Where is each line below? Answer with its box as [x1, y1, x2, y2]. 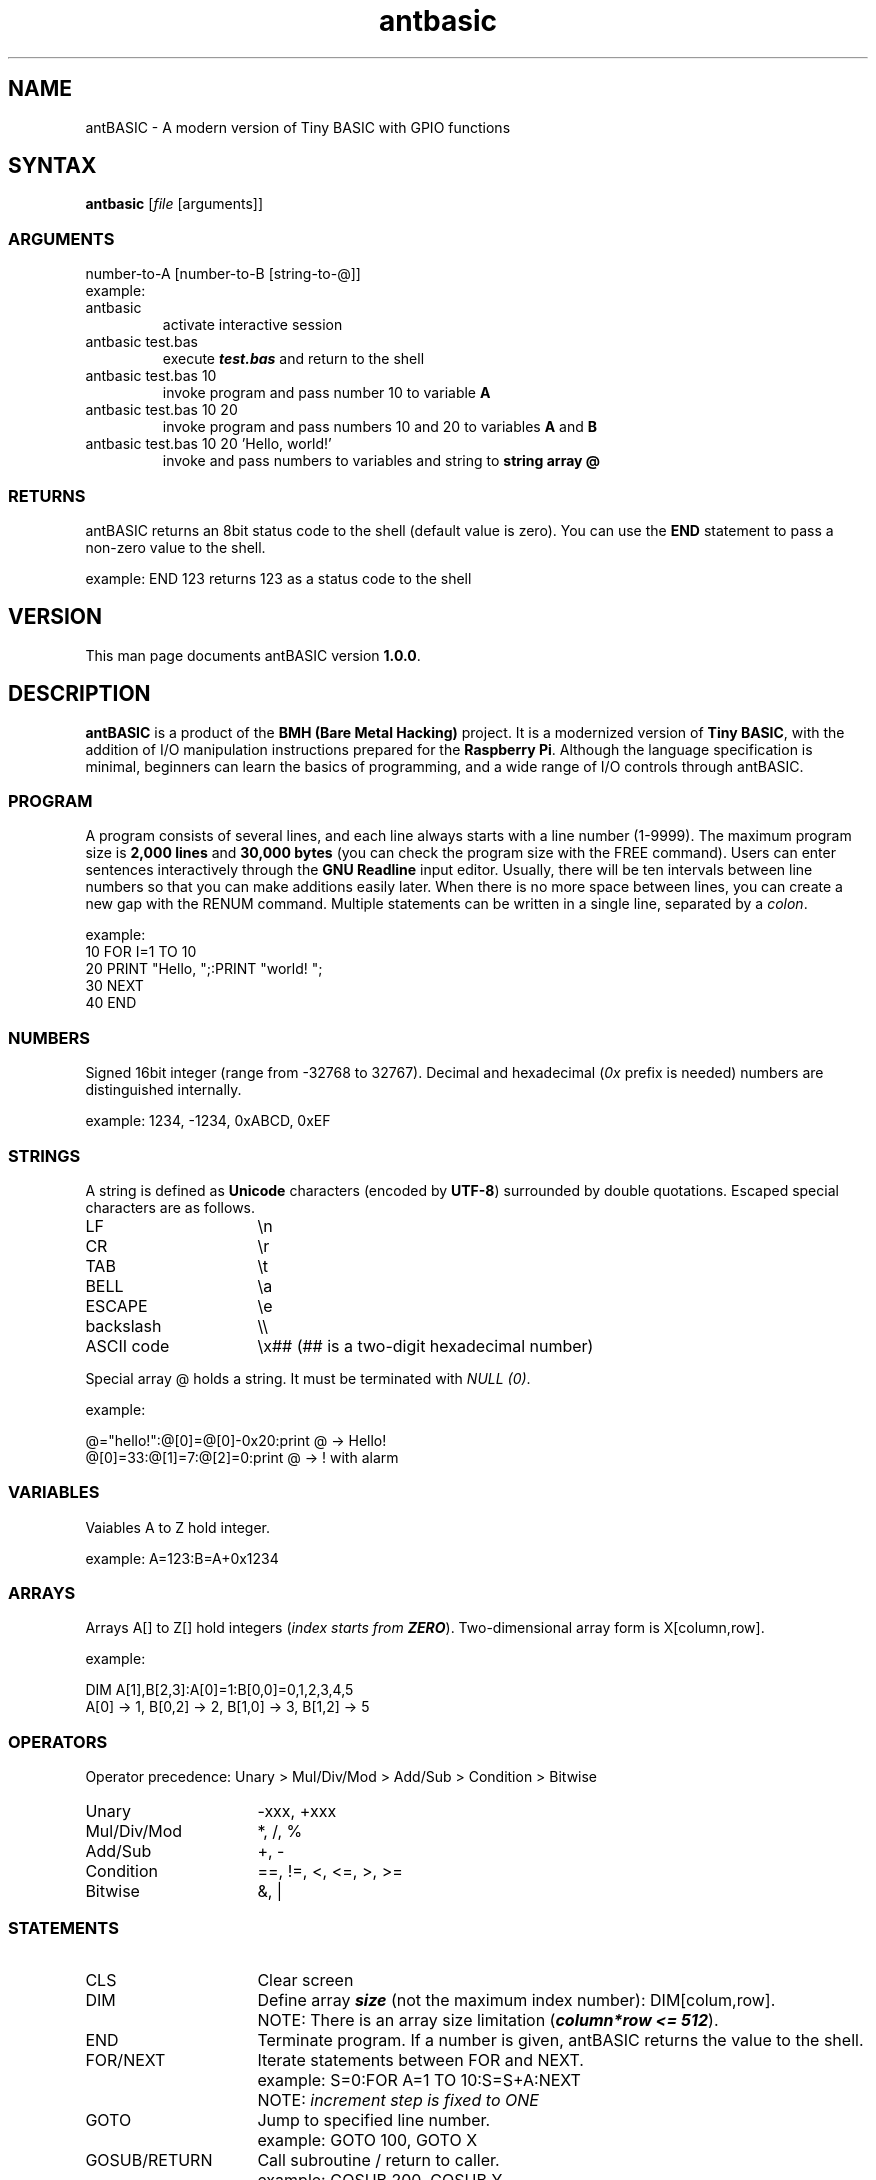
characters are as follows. [85, 1198, 256, 1216]
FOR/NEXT [85, 2049, 166, 2070]
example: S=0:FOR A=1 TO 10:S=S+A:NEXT [257, 2069, 581, 2090]
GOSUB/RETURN [85, 2149, 213, 2170]
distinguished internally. [85, 1081, 242, 1099]
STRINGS [8, 1145, 81, 1166]
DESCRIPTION [8, 681, 151, 707]
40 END [85, 994, 137, 1012]
